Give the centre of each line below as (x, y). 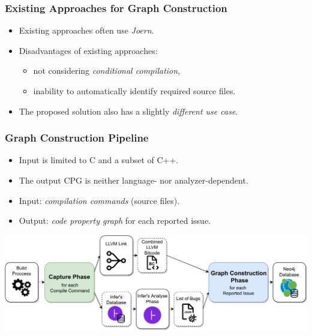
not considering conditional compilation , (107, 70)
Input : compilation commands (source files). (99, 200)
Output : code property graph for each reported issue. (115, 220)
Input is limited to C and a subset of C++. (99, 160)
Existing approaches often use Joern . (86, 30)
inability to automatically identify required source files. (134, 91)
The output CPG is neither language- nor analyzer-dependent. (133, 180)
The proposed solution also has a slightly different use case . (128, 111)
